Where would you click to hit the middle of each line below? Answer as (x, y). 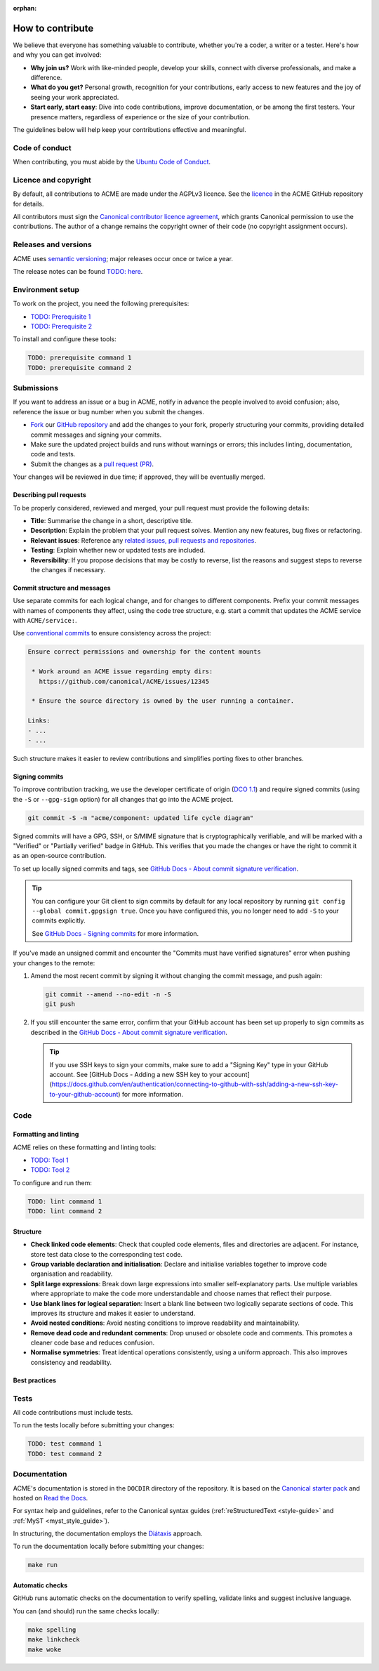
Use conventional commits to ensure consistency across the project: (112, 633)
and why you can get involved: (57, 55)
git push (60, 1004)
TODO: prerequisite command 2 (80, 368)
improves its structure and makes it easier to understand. (113, 1313)
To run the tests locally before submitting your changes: (94, 1425)
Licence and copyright (52, 180)
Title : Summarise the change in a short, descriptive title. (112, 520)
